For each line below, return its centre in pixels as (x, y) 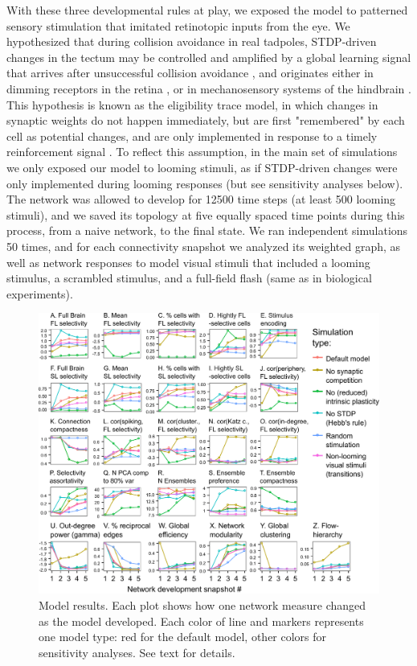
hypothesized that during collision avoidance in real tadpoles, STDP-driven (192, 41)
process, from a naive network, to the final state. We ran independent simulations (207, 230)
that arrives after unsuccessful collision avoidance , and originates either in (190, 73)
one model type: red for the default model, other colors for (183, 637)
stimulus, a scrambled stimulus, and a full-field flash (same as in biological (189, 278)
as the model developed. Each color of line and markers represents (201, 621)
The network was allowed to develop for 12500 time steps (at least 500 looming (201, 199)
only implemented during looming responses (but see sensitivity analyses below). (205, 183)
